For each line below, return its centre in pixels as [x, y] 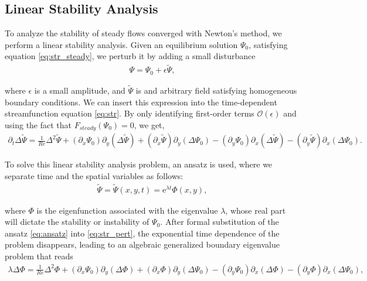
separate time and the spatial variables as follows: [94, 175]
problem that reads [39, 256]
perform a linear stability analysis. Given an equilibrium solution [121, 44]
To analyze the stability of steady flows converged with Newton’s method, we [143, 33]
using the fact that [38, 124]
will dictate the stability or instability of [77, 222]
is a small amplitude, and [80, 90]
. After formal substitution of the [220, 222]
